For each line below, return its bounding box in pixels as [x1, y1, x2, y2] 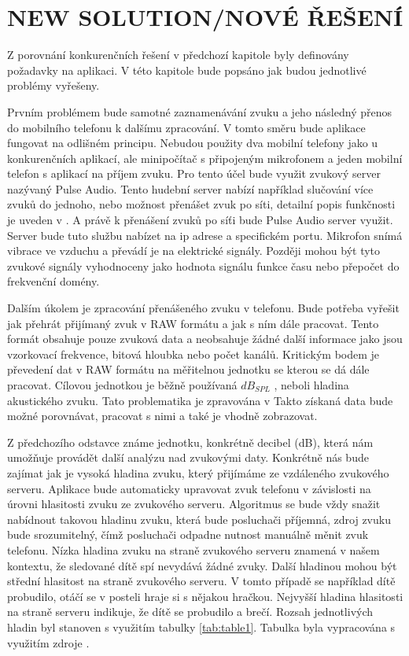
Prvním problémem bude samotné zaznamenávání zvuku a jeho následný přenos [7, 103, 392, 120]
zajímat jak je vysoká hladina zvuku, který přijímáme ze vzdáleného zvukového [7, 464, 389, 481]
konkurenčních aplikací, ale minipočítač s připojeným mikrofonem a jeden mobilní [7, 149, 403, 166]
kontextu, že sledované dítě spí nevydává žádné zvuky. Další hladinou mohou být [7, 557, 397, 573]
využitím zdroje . [7, 634, 90, 650]
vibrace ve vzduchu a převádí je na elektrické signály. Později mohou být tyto [7, 242, 381, 259]
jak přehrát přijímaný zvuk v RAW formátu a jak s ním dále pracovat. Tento [7, 315, 379, 331]
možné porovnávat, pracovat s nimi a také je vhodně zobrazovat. [7, 407, 318, 424]
